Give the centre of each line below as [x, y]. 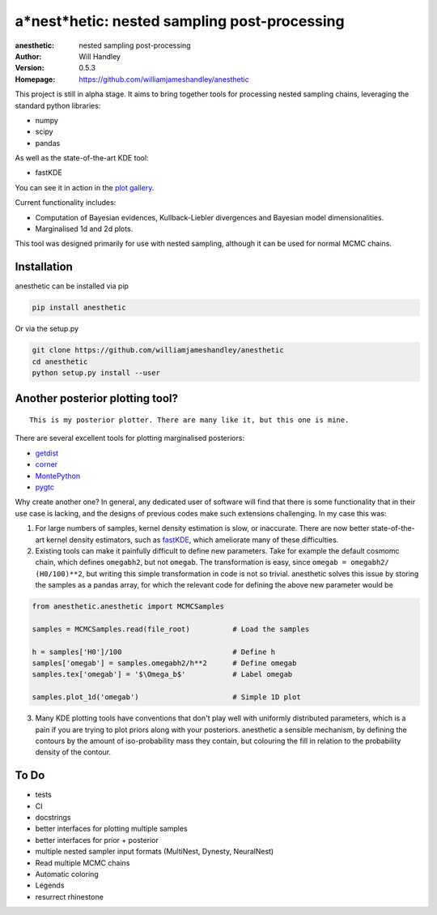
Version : [30, 68]
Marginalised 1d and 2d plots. [84, 229]
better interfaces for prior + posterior [97, 840]
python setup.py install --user [96, 373]
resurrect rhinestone [70, 896]
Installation [44, 267]
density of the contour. [73, 752]
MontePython [58, 476]
